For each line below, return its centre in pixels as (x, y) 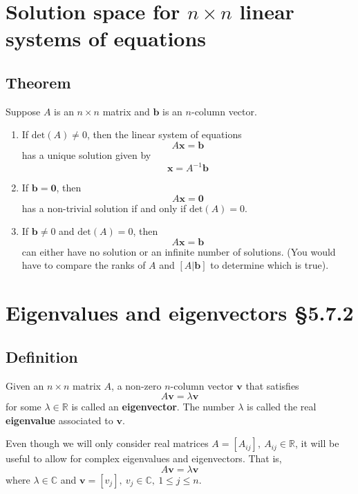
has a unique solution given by (86, 154)
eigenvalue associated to (59, 420)
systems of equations (106, 38)
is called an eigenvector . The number (153, 407)
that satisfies (272, 385)
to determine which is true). (270, 265)
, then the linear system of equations (164, 134)
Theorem (38, 82)
